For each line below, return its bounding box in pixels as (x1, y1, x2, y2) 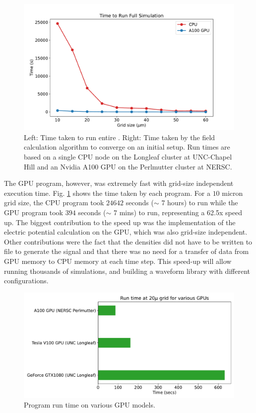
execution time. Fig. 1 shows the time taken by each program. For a (4, 187, 210, 198)
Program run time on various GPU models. (24, 400, 155, 410)
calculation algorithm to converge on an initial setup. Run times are (24, 142, 230, 152)
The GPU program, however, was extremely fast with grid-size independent (4, 178, 234, 188)
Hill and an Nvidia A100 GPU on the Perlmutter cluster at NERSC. (24, 161, 232, 171)
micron (222, 187, 243, 198)
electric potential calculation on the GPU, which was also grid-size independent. (4, 227, 248, 237)
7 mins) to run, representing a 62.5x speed (113, 207, 242, 217)
